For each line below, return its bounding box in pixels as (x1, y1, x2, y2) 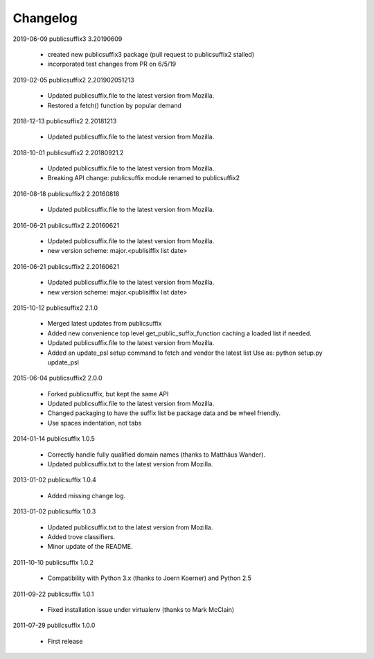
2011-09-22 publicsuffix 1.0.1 (12, 590, 94, 598)
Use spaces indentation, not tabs (47, 419, 142, 427)
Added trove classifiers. (47, 533, 116, 541)
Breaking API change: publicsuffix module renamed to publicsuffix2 (47, 174, 240, 182)
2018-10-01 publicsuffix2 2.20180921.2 (12, 148, 124, 157)
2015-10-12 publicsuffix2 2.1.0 (12, 304, 98, 312)
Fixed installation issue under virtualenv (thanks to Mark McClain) (47, 605, 235, 613)
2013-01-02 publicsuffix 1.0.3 (12, 507, 96, 516)
